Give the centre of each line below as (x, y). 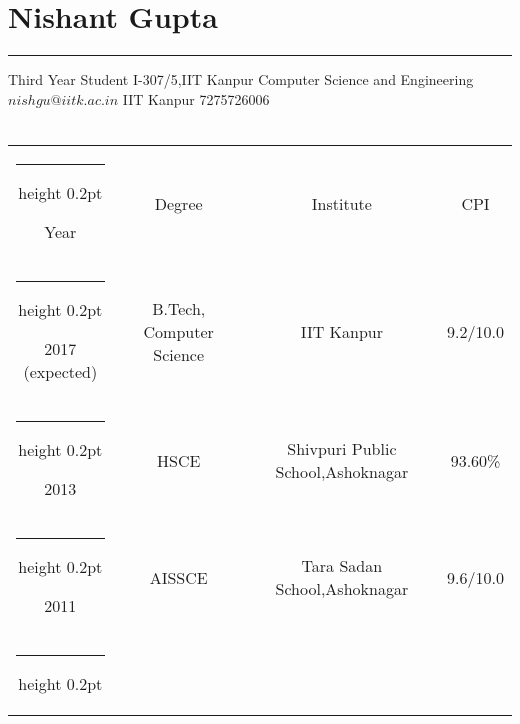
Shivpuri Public (342, 449)
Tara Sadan (342, 566)
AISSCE (178, 577)
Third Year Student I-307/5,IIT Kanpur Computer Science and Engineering (241, 79)
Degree (178, 203)
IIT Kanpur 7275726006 (196, 98)
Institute (341, 203)
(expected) (60, 371)
